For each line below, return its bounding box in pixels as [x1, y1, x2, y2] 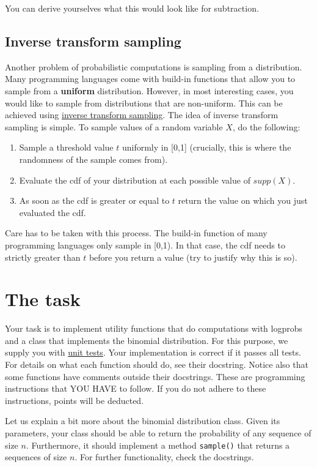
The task [5, 286, 81, 312]
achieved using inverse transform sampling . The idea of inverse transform [5, 108, 279, 121]
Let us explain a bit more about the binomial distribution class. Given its [5, 414, 280, 427]
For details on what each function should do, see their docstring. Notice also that [5, 358, 308, 371]
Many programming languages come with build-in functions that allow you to [5, 72, 296, 85]
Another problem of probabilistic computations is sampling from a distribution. [5, 60, 302, 73]
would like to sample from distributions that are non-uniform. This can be [5, 96, 283, 109]
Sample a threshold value [19, 141, 114, 154]
